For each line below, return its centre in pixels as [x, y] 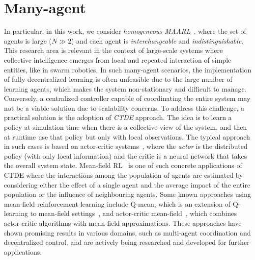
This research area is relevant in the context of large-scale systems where [113, 50]
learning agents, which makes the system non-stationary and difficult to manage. [125, 88]
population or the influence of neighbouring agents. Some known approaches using [127, 194]
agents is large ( [28, 40]
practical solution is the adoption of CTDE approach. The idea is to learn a [118, 117]
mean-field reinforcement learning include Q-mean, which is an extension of [117, 203]
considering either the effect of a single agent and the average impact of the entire [127, 184]
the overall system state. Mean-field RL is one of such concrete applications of [123, 165]
